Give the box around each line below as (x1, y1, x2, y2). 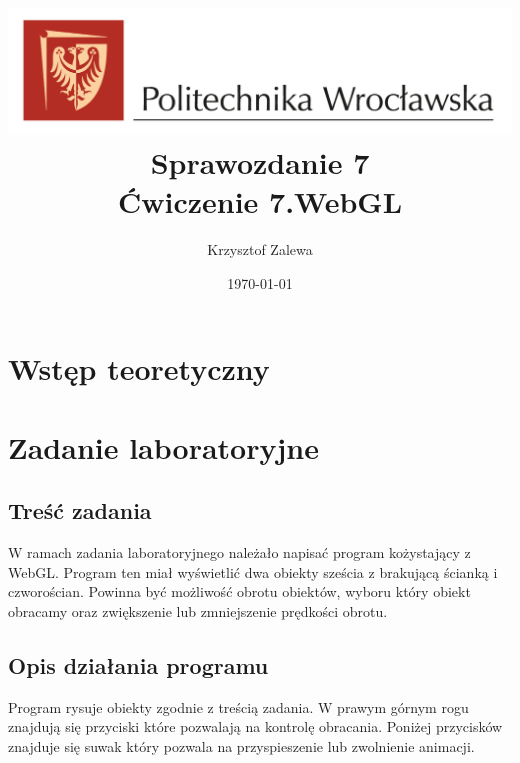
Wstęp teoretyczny (8, 348, 270, 389)
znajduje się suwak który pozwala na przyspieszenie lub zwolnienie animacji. (8, 735, 475, 756)
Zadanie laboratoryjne (8, 426, 319, 467)
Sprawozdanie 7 (150, 141, 370, 182)
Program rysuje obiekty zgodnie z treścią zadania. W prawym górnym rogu (8, 696, 469, 717)
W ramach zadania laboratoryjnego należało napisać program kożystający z (8, 541, 471, 562)
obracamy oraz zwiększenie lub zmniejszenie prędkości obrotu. (8, 600, 388, 621)
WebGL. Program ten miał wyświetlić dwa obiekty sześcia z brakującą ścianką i (8, 561, 498, 582)
